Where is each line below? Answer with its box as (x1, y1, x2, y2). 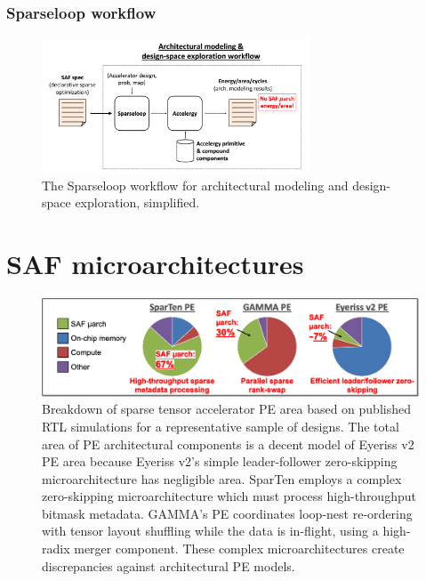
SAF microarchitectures (6, 246, 304, 282)
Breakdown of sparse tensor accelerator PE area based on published (42, 399, 411, 418)
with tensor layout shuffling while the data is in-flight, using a (42, 521, 379, 540)
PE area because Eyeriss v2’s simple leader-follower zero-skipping (42, 452, 398, 471)
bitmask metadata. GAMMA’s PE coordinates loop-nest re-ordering (42, 504, 413, 522)
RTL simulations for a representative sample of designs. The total (42, 416, 399, 435)
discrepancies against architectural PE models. (42, 556, 295, 575)
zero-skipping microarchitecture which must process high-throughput (42, 487, 416, 505)
